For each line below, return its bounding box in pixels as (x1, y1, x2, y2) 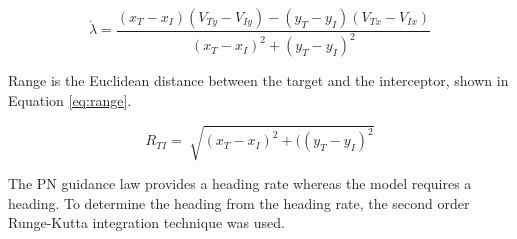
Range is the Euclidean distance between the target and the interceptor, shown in (8, 70, 509, 91)
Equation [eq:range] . (8, 89, 132, 110)
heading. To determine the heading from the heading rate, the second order (8, 192, 470, 213)
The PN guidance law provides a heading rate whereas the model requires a (8, 173, 472, 194)
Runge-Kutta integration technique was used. (8, 212, 285, 233)
